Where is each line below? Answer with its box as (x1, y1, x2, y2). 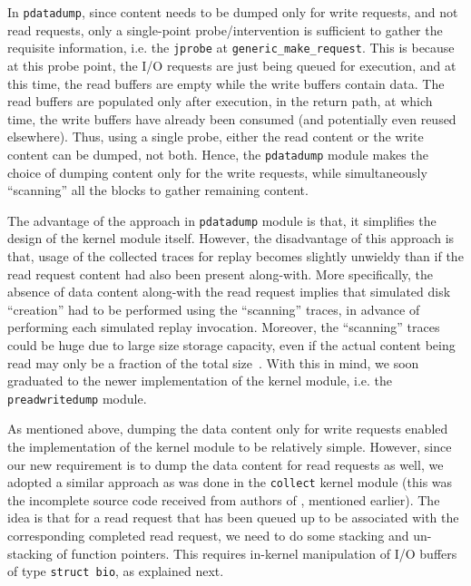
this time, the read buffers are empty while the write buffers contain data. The (7, 73, 445, 93)
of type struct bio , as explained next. (7, 562, 224, 581)
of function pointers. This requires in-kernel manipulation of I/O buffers (56, 543, 457, 562)
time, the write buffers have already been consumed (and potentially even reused (7, 109, 456, 128)
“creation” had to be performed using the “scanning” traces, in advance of (7, 299, 420, 318)
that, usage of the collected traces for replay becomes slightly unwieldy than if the (7, 246, 464, 265)
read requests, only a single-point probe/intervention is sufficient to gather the (7, 20, 443, 39)
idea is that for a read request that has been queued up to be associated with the (7, 508, 459, 527)
